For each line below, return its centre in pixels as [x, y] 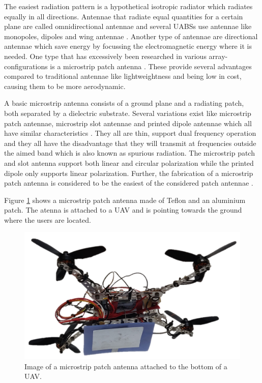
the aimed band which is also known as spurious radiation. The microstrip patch [129, 153]
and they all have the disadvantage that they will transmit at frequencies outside [130, 143]
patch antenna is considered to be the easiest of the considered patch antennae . [129, 183]
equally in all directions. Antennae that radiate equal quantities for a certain [124, 16]
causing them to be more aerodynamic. [65, 86]
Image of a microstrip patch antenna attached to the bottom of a [126, 366]
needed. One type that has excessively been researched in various [105, 56]
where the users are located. [48, 219]
